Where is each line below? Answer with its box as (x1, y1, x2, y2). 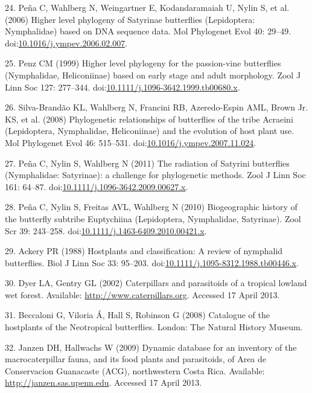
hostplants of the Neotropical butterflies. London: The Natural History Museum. (5, 321, 303, 333)
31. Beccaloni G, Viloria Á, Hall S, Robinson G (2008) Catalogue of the (5, 308, 270, 321)
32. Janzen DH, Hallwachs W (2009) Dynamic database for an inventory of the (5, 340, 297, 353)
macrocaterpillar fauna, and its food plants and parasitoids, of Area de (5, 353, 267, 365)
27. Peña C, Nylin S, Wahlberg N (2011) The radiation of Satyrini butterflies (5, 156, 290, 169)
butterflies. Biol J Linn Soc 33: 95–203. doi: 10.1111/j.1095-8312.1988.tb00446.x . (5, 256, 299, 269)
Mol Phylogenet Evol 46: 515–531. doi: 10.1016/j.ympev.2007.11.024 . (5, 136, 256, 149)
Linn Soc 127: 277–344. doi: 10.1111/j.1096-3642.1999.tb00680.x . (5, 80, 240, 93)
